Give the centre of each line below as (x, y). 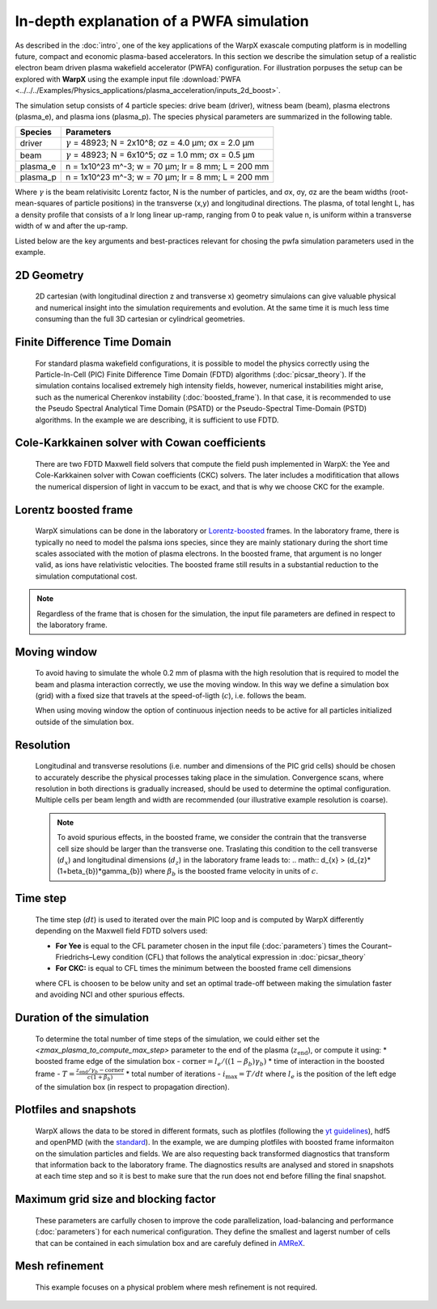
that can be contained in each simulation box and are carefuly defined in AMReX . (170, 1243)
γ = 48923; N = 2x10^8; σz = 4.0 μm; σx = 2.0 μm (160, 143)
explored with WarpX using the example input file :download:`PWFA (128, 79)
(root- (399, 192)
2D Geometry (49, 275)
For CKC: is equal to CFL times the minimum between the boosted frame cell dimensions (204, 968)
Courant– (376, 946)
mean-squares (39, 203)
